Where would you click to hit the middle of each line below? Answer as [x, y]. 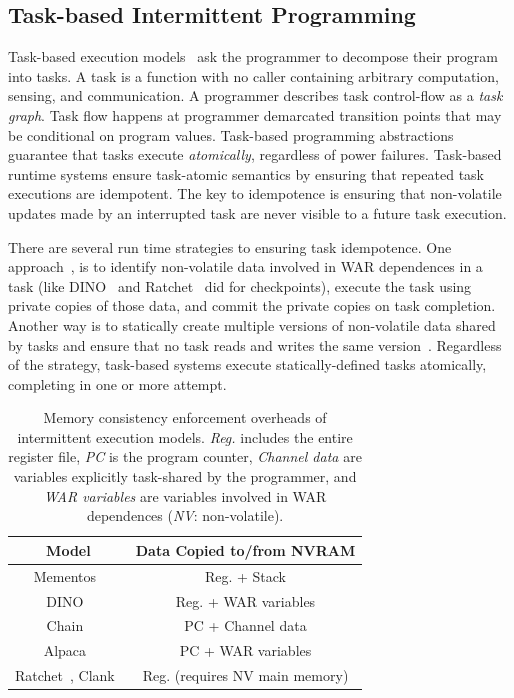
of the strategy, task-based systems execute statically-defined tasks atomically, [247, 364]
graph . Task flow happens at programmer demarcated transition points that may [255, 114]
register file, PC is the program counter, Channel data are [185, 456]
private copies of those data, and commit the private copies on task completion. [252, 305]
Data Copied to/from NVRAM [245, 549]
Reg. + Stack [245, 575]
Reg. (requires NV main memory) [245, 675]
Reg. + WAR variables [245, 600]
